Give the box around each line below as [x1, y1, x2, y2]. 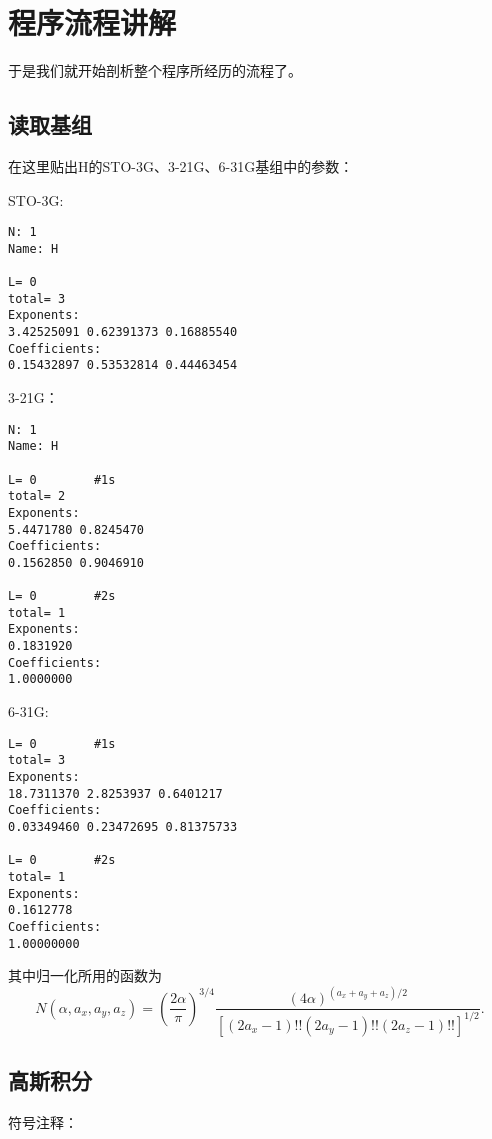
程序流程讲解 [8, 2, 177, 43]
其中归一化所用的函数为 [8, 965, 162, 986]
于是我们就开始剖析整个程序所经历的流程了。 [8, 60, 302, 81]
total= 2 [8, 489, 66, 504]
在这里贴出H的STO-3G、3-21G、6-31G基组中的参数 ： [8, 155, 354, 176]
